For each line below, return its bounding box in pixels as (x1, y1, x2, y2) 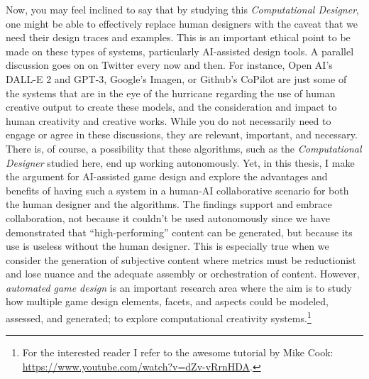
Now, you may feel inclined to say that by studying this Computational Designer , (6, 2, 359, 16)
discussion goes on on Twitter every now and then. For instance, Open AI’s (6, 57, 333, 72)
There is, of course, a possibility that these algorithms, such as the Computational (6, 141, 362, 155)
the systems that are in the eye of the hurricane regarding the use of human (6, 85, 336, 100)
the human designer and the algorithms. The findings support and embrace (6, 197, 332, 212)
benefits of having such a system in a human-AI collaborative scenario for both (6, 182, 349, 197)
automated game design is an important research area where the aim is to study (6, 280, 352, 295)
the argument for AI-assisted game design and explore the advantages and (6, 169, 328, 184)
